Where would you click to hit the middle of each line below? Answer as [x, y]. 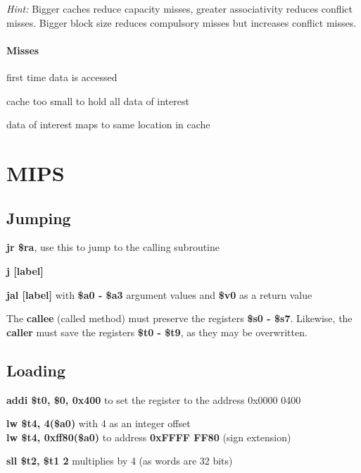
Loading [36, 370]
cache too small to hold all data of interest [98, 100]
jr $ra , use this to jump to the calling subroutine [113, 247]
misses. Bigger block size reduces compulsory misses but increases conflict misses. [182, 22]
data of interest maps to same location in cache [108, 124]
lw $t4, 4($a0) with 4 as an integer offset [99, 423]
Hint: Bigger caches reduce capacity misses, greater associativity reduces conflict [180, 8]
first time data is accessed [62, 76]
